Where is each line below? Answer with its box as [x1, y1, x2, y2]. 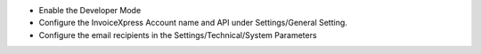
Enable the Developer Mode [38, 5, 142, 15]
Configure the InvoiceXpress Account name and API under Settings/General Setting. [38, 18, 347, 28]
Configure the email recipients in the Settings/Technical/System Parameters [38, 29, 317, 40]
